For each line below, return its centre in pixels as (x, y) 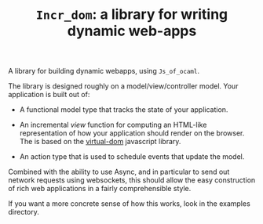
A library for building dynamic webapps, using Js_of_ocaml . (104, 71)
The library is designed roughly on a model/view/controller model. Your (123, 86)
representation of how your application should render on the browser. (132, 133)
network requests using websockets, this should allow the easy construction (132, 180)
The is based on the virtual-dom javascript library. (100, 142)
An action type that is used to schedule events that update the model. (132, 157)
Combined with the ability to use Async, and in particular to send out (119, 172)
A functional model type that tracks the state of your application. (124, 110)
